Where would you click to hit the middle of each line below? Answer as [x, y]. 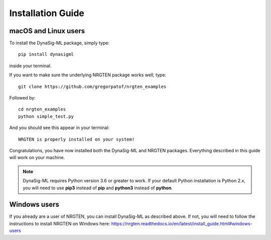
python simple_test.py [46, 116]
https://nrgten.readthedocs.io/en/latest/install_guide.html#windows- [182, 223]
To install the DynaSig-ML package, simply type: [59, 43]
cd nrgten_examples [42, 109]
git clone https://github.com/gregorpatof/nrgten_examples [92, 86]
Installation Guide [47, 13]
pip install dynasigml [46, 54]
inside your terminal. [30, 66]
